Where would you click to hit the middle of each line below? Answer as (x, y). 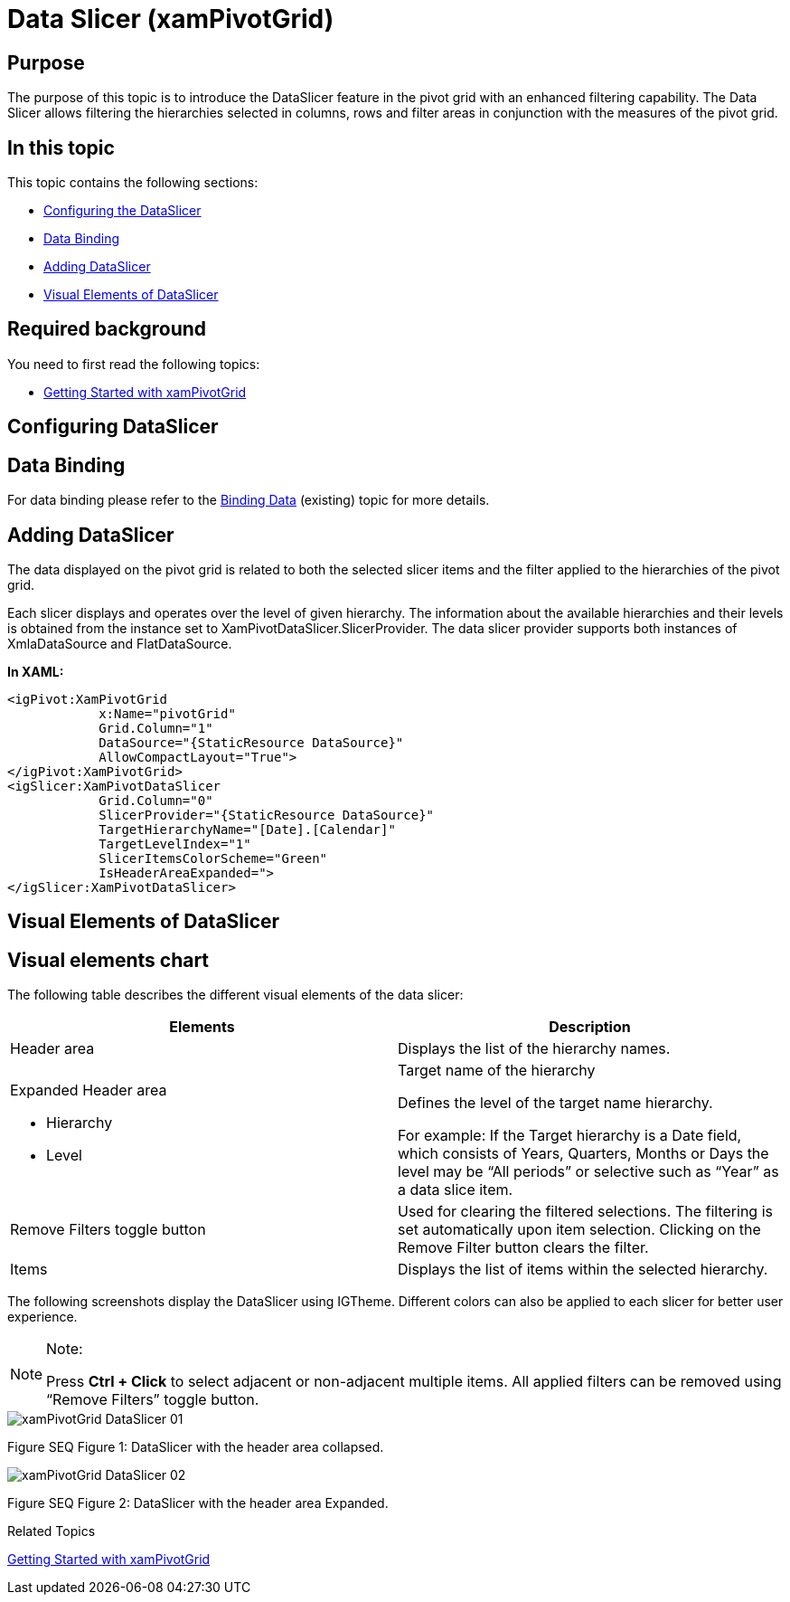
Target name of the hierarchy (497, 1071)
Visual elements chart (108, 960)
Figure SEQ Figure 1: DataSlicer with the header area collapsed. (196, 1447)
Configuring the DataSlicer (122, 211)
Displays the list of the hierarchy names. (534, 1049)
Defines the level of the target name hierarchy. (555, 1103)
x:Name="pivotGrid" (167, 713)
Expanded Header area (89, 1090)
